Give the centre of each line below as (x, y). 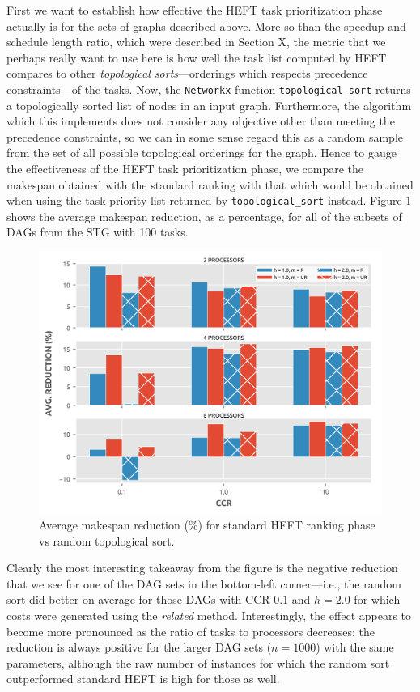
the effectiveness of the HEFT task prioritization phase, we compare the (185, 168)
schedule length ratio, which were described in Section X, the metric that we (196, 42)
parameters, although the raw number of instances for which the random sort (198, 662)
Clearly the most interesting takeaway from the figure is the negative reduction (202, 568)
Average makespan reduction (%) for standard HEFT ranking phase (207, 524)
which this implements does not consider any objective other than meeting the (201, 121)
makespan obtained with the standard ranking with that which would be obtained (210, 184)
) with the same (355, 647)
